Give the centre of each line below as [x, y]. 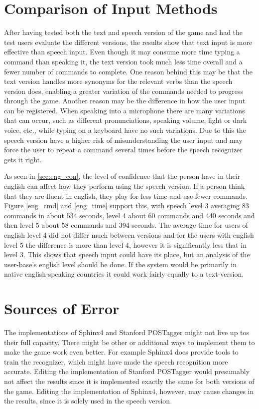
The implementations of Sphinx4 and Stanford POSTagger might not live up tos [127, 332]
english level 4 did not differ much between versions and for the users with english [129, 235]
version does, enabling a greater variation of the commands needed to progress [124, 91]
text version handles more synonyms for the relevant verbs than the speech [118, 81]
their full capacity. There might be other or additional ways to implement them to [129, 342]
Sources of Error [62, 308]
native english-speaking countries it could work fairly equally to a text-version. [124, 274]
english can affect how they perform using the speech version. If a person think [125, 186]
